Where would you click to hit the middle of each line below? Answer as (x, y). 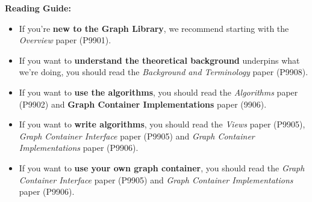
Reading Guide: (38, 8)
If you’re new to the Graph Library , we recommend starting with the (154, 28)
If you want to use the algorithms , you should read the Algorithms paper (158, 92)
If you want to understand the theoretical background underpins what (159, 60)
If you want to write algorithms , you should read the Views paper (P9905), (162, 124)
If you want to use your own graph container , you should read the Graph (162, 167)
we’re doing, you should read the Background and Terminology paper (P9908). (164, 72)
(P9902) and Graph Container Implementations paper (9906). (143, 104)
